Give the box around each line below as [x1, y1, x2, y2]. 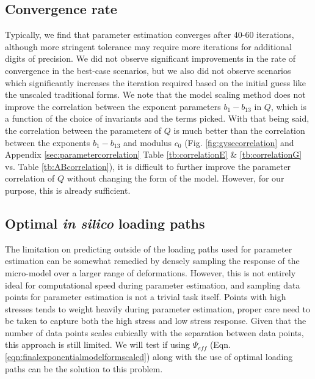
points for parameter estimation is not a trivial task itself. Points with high [5, 290, 286, 303]
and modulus [123, 136, 172, 149]
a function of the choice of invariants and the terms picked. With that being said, [5, 112, 310, 125]
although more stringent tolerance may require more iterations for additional [5, 40, 292, 53]
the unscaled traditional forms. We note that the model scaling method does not [5, 88, 306, 101]
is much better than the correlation [173, 123, 305, 136]
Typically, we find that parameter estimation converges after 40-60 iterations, [5, 28, 294, 41]
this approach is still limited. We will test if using [5, 338, 190, 351]
